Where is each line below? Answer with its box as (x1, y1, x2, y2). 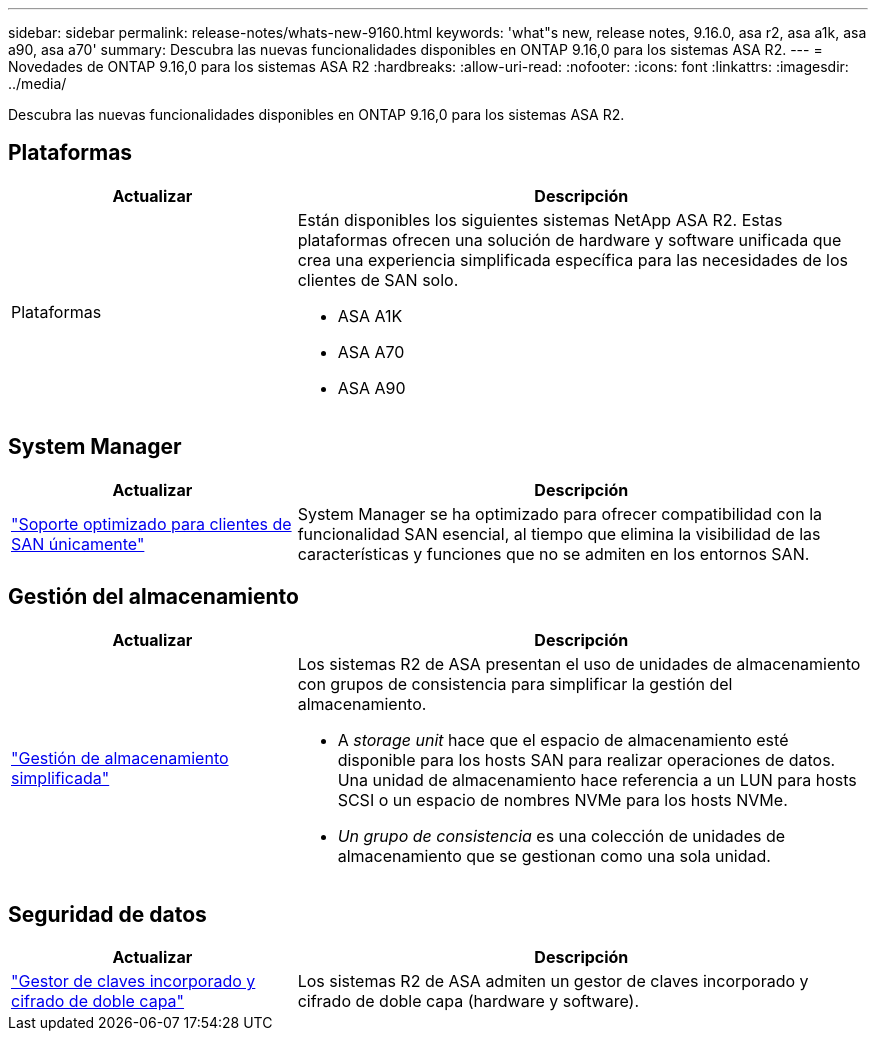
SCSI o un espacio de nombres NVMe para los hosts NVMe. (337, 789, 788, 810)
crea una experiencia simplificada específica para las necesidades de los (297, 249, 849, 270)
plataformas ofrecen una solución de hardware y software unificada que (297, 229, 842, 250)
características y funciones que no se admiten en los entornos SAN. (297, 543, 810, 564)
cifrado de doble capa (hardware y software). (297, 991, 640, 1012)
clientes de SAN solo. (297, 269, 459, 290)
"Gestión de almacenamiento (11, 747, 229, 768)
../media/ (8, 75, 67, 92)
